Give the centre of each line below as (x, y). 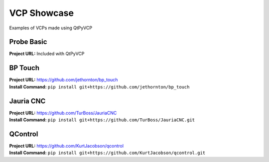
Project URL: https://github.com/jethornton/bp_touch (64, 80)
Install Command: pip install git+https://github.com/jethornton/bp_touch (99, 86)
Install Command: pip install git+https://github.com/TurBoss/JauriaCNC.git (102, 120)
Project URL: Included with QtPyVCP (47, 54)
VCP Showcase (42, 13)
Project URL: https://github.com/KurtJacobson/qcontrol (67, 146)
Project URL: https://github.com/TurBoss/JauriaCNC (63, 113)
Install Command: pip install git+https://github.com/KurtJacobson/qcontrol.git (107, 153)
